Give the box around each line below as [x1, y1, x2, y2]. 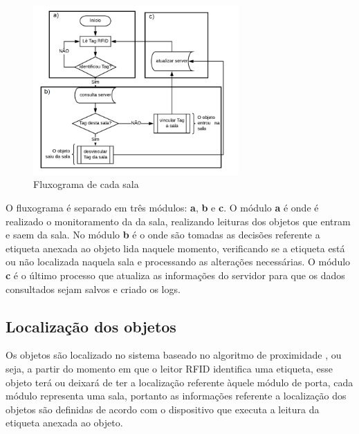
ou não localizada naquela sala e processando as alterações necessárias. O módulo [6, 254, 351, 269]
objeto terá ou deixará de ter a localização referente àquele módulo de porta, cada [6, 375, 353, 389]
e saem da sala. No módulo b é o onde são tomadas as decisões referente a [6, 227, 320, 242]
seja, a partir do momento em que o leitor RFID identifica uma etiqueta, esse [6, 361, 333, 375]
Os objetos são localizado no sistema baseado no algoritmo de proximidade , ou [6, 348, 342, 362]
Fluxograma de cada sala [33, 177, 139, 191]
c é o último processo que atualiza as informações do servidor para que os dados [6, 268, 345, 282]
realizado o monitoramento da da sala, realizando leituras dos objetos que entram [6, 214, 351, 228]
